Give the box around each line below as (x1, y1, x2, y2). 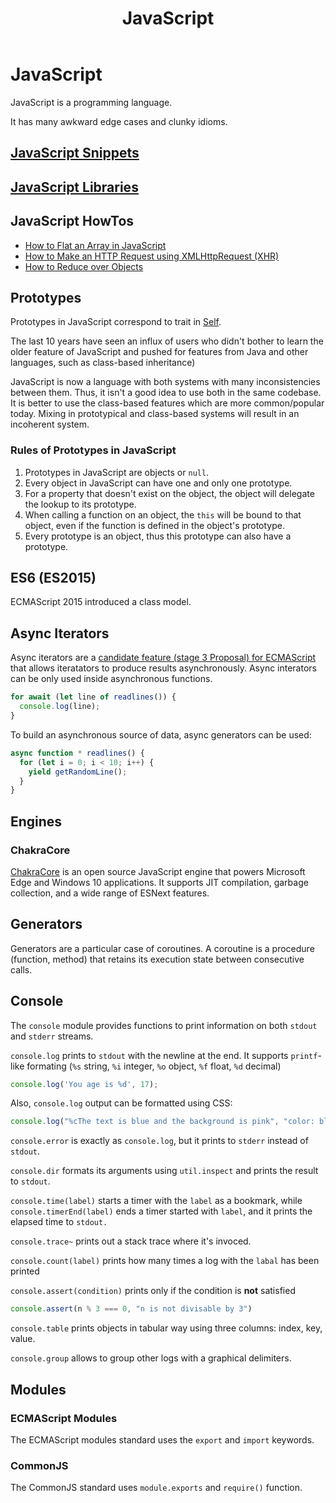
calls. (10, 963, 33, 976)
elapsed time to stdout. (10, 1216, 108, 1228)
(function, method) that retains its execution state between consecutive (10, 953, 305, 965)
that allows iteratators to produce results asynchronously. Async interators (10, 662, 317, 674)
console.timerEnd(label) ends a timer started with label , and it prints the (10, 1205, 313, 1217)
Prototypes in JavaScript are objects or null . (24, 466, 210, 478)
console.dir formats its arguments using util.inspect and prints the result (10, 1165, 319, 1177)
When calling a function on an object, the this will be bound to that (24, 508, 302, 521)
